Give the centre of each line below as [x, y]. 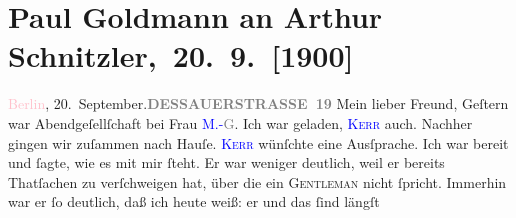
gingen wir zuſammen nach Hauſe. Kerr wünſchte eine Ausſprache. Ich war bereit [258, 142]
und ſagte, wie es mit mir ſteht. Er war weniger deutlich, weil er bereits [226, 162]
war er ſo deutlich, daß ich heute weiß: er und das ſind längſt [194, 201]
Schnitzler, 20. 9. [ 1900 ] [181, 55]
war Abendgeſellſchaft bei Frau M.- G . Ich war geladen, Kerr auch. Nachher [240, 122]
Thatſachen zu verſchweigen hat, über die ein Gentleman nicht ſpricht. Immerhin [257, 181]
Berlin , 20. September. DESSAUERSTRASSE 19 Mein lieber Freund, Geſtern [258, 103]
